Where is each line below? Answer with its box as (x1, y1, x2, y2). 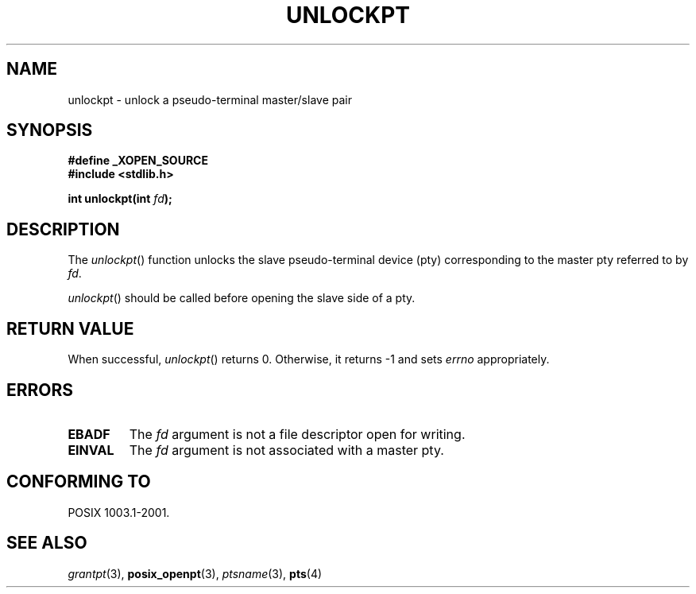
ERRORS (6, 379, 74, 400)
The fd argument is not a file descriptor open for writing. (129, 425, 466, 442)
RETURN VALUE (6, 318, 134, 339)
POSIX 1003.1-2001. (68, 505, 170, 519)
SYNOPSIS (6, 120, 93, 141)
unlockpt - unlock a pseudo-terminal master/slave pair (68, 92, 352, 107)
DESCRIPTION (6, 219, 120, 239)
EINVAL (68, 441, 114, 458)
